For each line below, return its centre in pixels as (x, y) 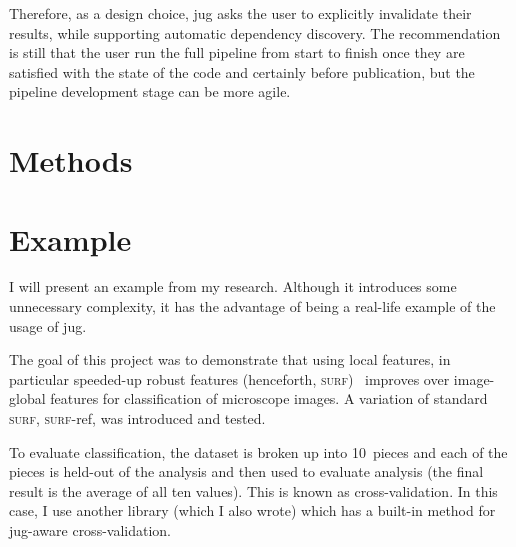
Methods (71, 160)
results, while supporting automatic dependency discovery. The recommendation (255, 32)
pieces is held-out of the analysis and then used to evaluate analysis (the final (246, 471)
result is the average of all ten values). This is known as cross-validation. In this (253, 490)
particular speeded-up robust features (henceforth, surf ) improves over (229, 378)
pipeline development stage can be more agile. (150, 91)
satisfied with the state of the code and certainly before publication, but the (242, 71)
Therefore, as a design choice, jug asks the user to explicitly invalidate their (240, 13)
